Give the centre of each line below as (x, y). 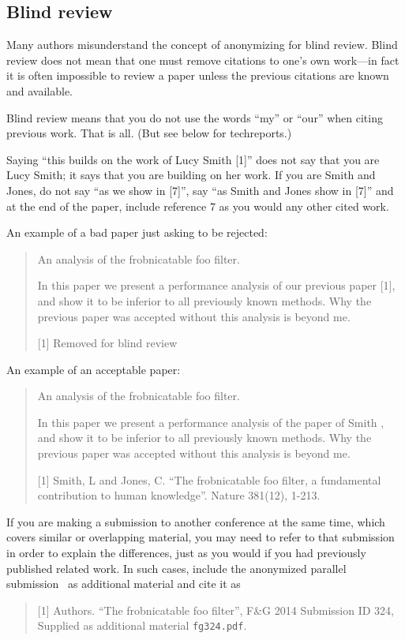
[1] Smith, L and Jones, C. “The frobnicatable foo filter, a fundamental (209, 479)
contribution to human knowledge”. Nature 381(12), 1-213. (179, 495)
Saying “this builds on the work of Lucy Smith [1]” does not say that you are (193, 159)
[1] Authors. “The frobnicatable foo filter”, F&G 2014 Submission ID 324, (216, 610)
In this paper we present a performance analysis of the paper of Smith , (211, 422)
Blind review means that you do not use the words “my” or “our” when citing (195, 117)
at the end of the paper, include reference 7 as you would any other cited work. (198, 206)
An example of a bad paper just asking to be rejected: (137, 232)
